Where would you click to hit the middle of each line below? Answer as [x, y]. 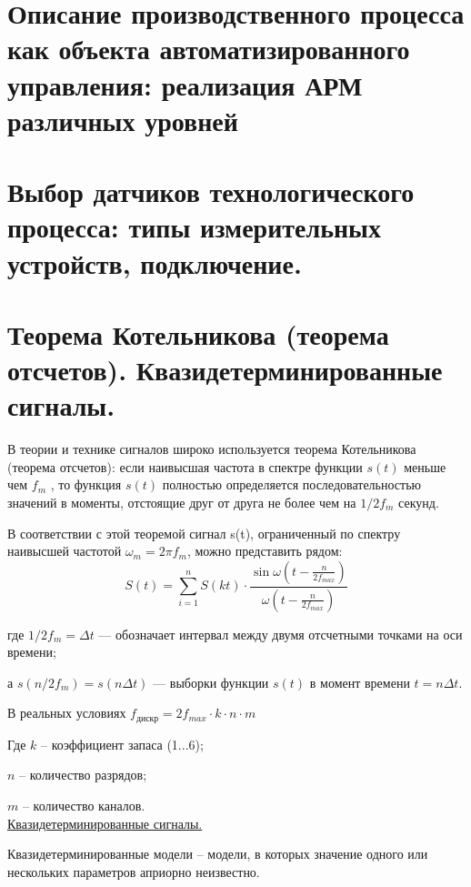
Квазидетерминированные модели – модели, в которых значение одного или [218, 854]
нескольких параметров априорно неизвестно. [134, 871]
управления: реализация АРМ [185, 84]
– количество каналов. [84, 806]
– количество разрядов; [83, 775]
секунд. [419, 502]
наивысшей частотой [65, 551]
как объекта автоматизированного [209, 49]
